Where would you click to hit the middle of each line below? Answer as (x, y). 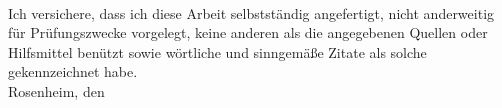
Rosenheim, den (56, 90)
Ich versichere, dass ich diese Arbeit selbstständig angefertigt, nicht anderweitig (251, 12)
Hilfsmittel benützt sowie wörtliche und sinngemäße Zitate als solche (217, 51)
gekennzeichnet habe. (73, 71)
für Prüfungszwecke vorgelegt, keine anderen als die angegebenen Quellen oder (248, 32)
